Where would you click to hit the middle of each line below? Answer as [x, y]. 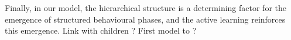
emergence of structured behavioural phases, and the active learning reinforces [145, 19]
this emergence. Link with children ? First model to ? [101, 30]
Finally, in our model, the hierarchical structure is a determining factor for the [145, 8]
